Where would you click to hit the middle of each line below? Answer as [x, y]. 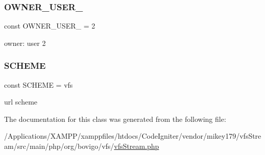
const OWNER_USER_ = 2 [50, 26]
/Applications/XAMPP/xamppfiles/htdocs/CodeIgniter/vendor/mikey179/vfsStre [133, 136]
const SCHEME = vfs [39, 84]
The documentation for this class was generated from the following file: [115, 119]
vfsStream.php [137, 146]
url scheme [21, 102]
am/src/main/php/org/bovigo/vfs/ [59, 146]
